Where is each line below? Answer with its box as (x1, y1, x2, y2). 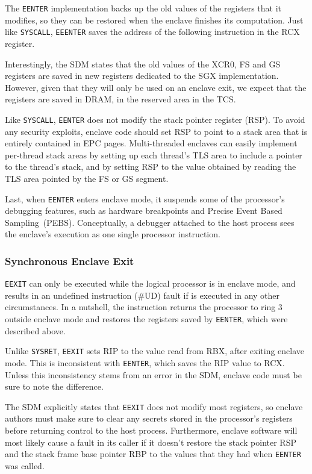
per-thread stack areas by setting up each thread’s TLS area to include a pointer (5, 148, 302, 161)
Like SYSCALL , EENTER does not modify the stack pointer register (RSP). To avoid (5, 113, 305, 125)
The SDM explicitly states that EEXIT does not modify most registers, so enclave (5, 400, 303, 413)
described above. (5, 324, 66, 337)
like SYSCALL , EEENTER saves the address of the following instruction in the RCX (5, 25, 300, 38)
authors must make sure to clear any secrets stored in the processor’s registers (5, 412, 293, 425)
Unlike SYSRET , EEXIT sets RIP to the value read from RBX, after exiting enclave (5, 345, 305, 357)
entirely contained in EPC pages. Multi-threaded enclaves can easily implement (5, 137, 298, 149)
